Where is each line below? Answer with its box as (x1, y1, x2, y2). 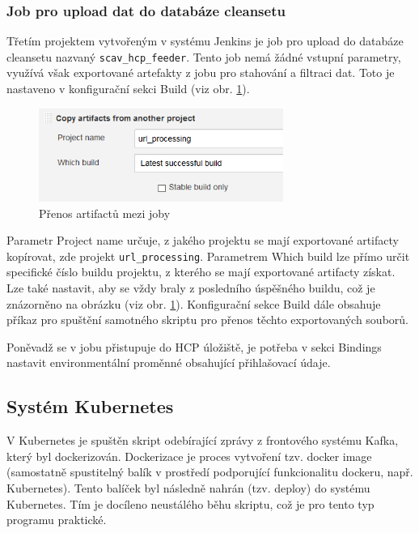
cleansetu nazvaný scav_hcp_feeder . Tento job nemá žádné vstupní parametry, (6, 48, 401, 65)
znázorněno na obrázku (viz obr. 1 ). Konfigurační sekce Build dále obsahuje (6, 295, 381, 312)
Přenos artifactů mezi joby (39, 204, 171, 221)
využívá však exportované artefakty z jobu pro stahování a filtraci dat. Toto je (6, 64, 395, 81)
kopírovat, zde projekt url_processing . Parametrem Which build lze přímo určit (6, 247, 410, 264)
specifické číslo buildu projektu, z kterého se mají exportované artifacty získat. (6, 263, 396, 280)
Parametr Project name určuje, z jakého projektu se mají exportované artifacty (6, 232, 399, 249)
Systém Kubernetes (6, 394, 174, 419)
